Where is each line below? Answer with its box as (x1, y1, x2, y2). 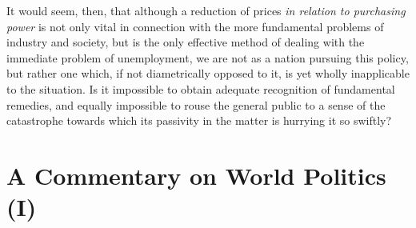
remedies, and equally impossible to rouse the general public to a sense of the (6, 96, 386, 113)
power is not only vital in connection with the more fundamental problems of (6, 18, 384, 34)
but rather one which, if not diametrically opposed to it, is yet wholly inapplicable (6, 65, 410, 82)
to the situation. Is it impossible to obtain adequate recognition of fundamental (6, 80, 395, 97)
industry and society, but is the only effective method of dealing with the (6, 34, 365, 50)
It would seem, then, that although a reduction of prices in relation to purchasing (6, 2, 406, 18)
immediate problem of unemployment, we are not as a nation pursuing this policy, (6, 49, 409, 66)
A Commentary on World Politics (6, 158, 386, 191)
